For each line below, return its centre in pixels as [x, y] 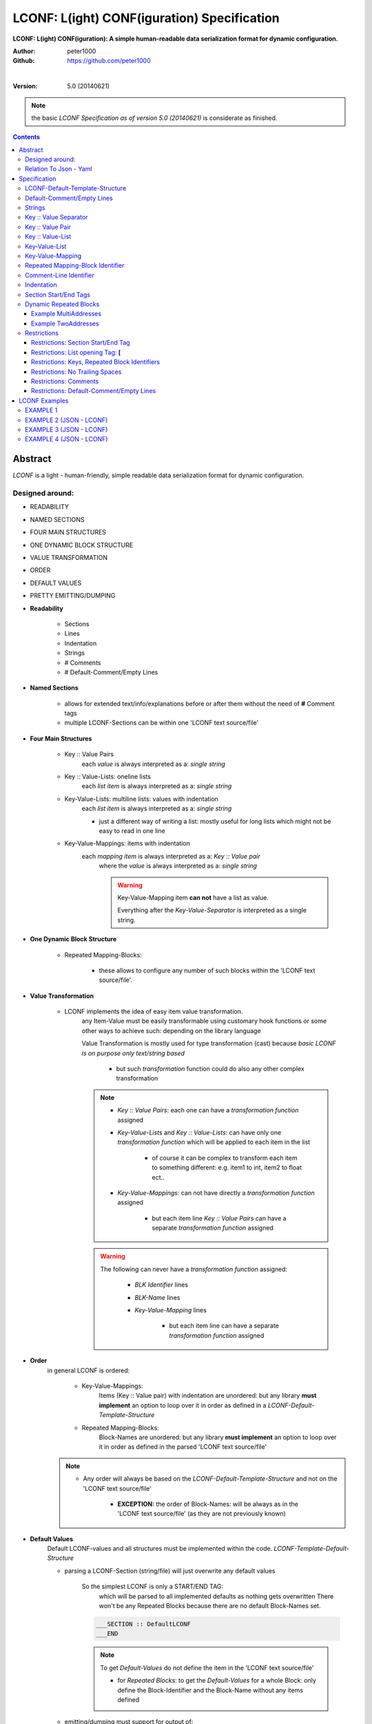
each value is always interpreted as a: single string [153, 764]
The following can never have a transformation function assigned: [194, 1269]
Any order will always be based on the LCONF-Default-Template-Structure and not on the [210, 1479]
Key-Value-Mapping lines [170, 1310]
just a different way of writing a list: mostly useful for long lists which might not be [215, 821]
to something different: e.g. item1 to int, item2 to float [227, 1167]
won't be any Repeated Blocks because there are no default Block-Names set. [210, 1606]
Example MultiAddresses [66, 314]
